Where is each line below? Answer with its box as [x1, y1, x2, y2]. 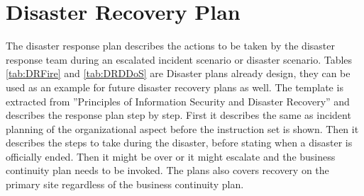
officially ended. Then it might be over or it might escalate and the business [6, 149, 336, 163]
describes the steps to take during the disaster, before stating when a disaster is [6, 135, 353, 150]
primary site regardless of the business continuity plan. [6, 177, 244, 192]
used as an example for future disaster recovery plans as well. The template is [6, 79, 343, 94]
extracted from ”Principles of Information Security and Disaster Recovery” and [6, 93, 350, 108]
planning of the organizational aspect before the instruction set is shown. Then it [6, 121, 359, 136]
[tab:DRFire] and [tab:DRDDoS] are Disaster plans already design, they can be [6, 66, 351, 81]
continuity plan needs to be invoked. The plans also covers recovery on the [6, 163, 329, 178]
